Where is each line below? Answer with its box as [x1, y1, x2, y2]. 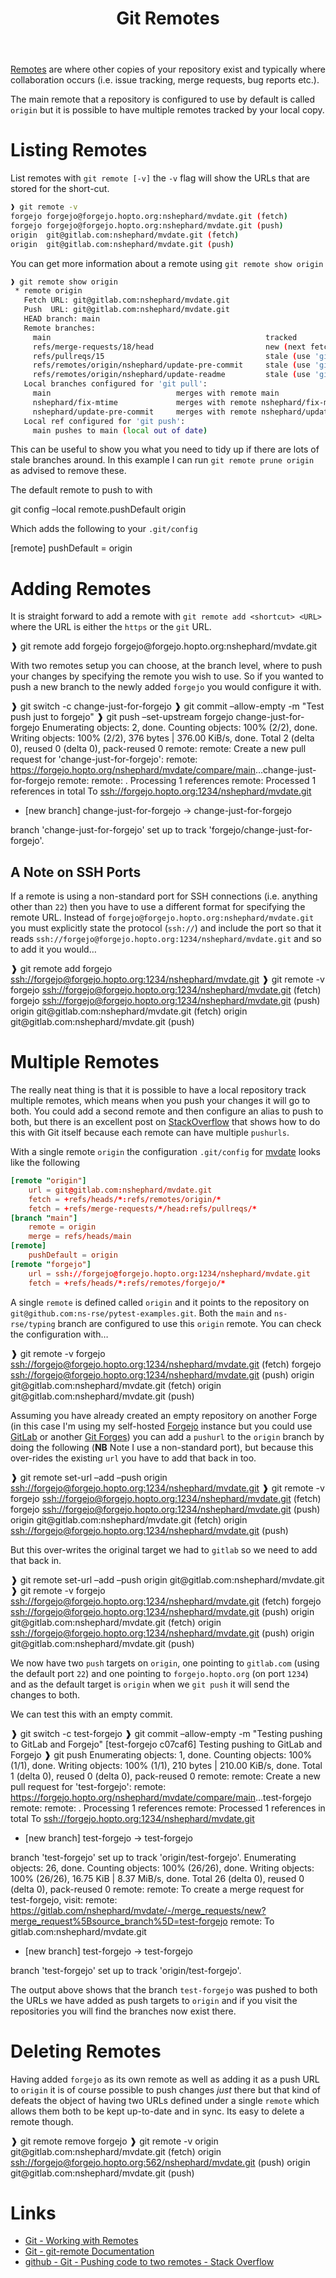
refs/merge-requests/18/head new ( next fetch [32, 342, 333, 352]
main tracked [32, 332, 298, 342]
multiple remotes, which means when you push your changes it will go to [10, 1095, 311, 1107]
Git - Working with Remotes [24, 2235, 139, 2247]
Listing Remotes [10, 139, 148, 162]
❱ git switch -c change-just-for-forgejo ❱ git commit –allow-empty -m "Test [10, 700, 325, 712]
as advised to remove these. [10, 465, 127, 477]
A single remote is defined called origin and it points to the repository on [10, 1296, 310, 1308]
